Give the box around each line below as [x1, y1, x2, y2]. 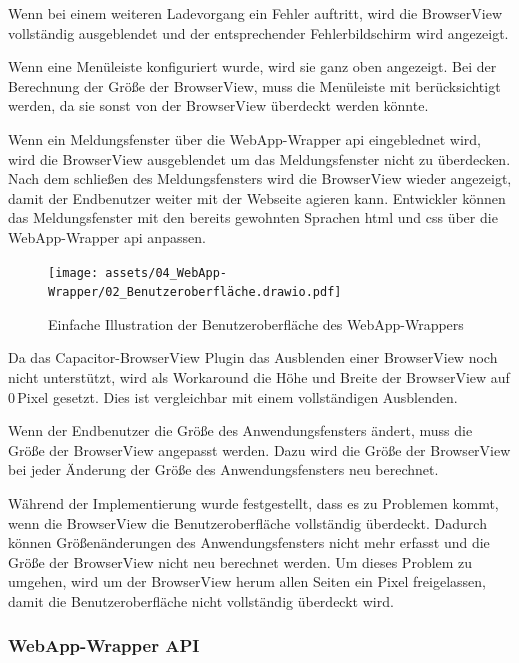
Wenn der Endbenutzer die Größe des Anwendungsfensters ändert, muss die [8, 420, 473, 441]
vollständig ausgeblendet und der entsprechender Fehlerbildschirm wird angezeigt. [8, 22, 509, 43]
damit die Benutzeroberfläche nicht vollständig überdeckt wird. [8, 590, 394, 611]
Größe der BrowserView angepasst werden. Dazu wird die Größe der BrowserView [8, 439, 511, 460]
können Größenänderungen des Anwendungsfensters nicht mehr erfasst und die [8, 532, 490, 553]
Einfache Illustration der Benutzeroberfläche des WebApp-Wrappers [48, 313, 464, 334]
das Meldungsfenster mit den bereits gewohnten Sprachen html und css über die [8, 207, 498, 228]
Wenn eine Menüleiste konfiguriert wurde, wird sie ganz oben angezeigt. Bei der [8, 56, 497, 77]
